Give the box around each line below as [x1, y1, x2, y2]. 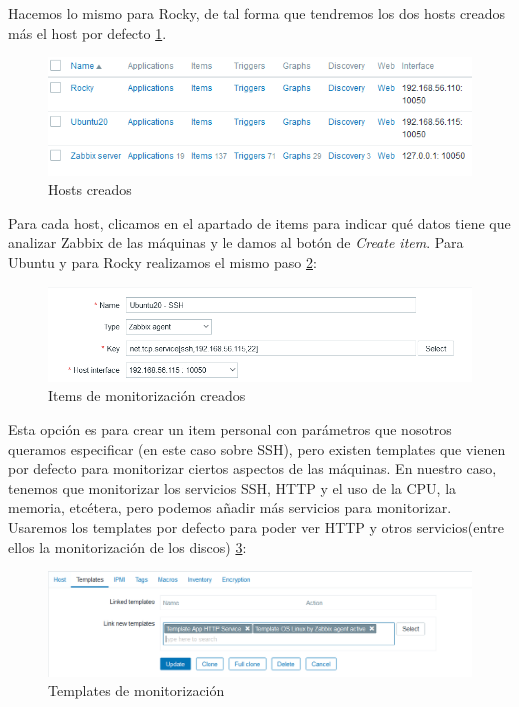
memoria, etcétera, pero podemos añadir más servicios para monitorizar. [8, 497, 452, 518]
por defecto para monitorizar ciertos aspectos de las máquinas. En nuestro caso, [8, 458, 497, 479]
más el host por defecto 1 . [8, 22, 167, 43]
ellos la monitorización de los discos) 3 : [8, 536, 247, 557]
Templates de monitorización [48, 680, 225, 701]
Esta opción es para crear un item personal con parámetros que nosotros [8, 418, 452, 439]
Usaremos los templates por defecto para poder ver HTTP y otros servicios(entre [8, 516, 505, 537]
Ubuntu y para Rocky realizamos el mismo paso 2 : [8, 251, 317, 272]
